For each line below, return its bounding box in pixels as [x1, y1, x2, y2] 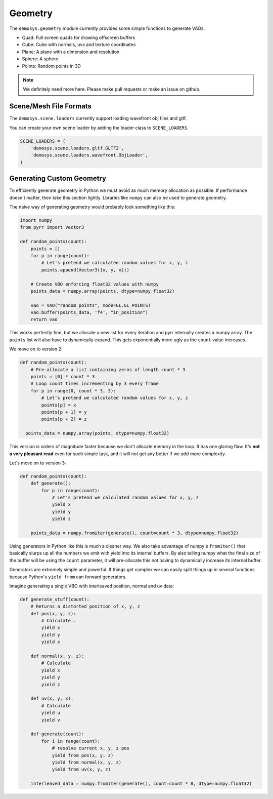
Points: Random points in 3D [22, 63, 81, 69]
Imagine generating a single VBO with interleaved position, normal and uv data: [9, 583, 174, 589]
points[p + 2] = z [41, 416, 87, 422]
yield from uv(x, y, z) [52, 767, 111, 772]
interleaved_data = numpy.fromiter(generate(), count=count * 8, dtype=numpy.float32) [30, 781, 252, 787]
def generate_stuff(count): [20, 596, 89, 602]
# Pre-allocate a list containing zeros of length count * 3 [30, 367, 186, 372]
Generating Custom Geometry [9, 174, 106, 183]
